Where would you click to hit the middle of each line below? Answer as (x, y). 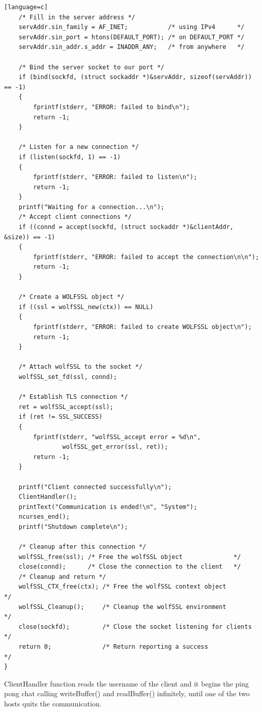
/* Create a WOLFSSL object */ (71, 297)
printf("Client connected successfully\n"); (95, 487)
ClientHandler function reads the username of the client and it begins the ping (127, 683)
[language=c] (26, 7)
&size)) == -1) (30, 237)
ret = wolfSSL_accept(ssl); (66, 407)
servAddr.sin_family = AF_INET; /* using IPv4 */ (132, 27)
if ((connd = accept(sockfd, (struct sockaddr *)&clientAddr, (126, 227)
